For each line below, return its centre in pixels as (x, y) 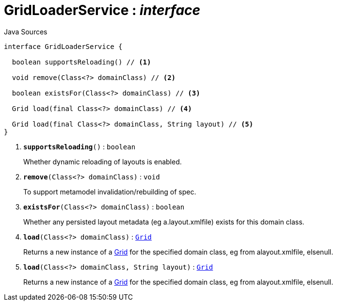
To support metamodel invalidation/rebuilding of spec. (110, 192)
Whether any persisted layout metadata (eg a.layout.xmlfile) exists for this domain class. (164, 222)
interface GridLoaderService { (63, 46)
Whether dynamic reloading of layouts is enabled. (103, 161)
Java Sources (26, 32)
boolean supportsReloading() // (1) (81, 62)
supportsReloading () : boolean (80, 146)
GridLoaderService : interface (102, 10)
